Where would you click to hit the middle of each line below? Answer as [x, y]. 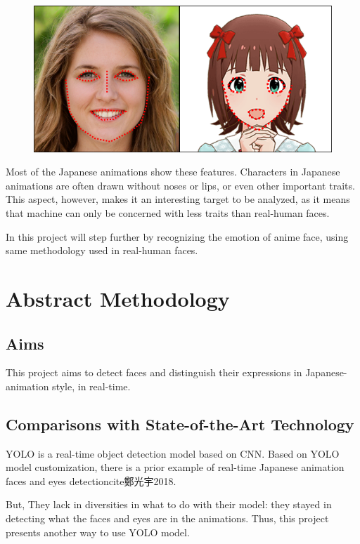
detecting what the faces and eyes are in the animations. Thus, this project [167, 518]
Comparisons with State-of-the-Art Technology [180, 424]
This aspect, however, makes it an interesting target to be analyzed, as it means [178, 199]
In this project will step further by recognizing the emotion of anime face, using [177, 236]
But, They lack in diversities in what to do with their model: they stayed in [169, 504]
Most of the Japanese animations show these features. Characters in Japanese [173, 172]
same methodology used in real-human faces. [102, 250]
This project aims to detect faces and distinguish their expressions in [154, 372]
